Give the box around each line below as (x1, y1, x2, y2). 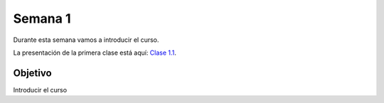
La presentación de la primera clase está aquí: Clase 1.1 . (13, 48, 177, 57)
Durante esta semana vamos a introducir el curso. (13, 36, 159, 44)
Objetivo (13, 67, 53, 79)
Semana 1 (13, 11, 71, 26)
